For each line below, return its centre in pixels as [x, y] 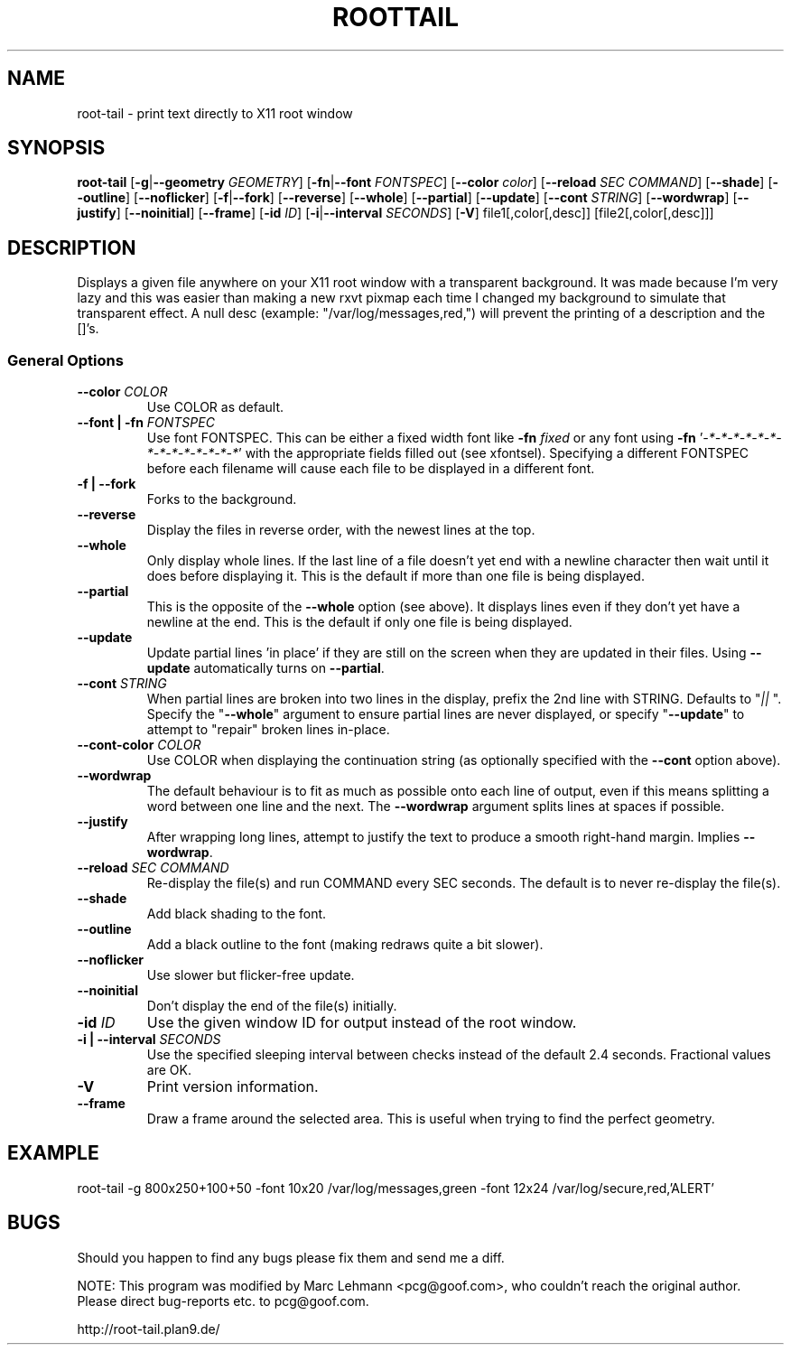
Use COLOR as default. [215, 407]
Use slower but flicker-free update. [251, 975]
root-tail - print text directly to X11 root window [215, 113]
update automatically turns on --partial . [265, 668]
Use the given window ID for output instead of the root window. [362, 1023]
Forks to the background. [222, 499]
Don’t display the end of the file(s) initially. [272, 1006]
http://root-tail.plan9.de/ [149, 1329]
